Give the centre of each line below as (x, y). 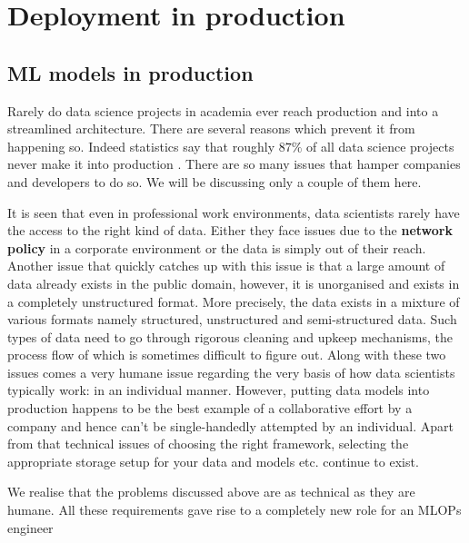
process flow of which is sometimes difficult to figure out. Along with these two (227, 355)
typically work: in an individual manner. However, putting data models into (219, 390)
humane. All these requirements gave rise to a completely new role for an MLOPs (234, 510)
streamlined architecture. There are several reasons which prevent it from (211, 128)
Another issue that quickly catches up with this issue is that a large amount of (226, 266)
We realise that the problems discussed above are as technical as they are (211, 492)
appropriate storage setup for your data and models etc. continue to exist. (213, 461)
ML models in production (130, 72)
